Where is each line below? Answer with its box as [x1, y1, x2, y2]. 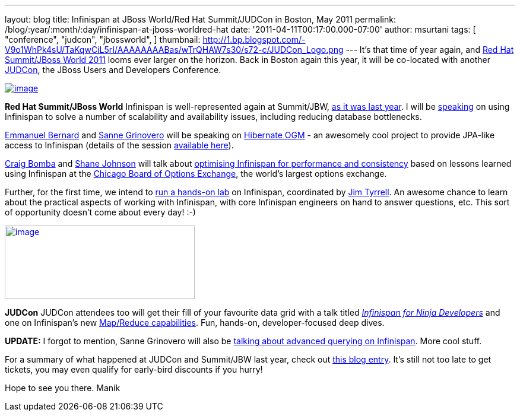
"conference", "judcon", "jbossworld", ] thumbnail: [5, 34, 201, 45]
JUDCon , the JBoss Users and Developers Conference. [5, 65, 221, 75]
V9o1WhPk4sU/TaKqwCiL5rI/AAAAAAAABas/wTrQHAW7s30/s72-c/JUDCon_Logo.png [5, 45, 344, 55]
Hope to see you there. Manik [5, 383, 121, 393]
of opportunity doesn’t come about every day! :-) [5, 207, 196, 217]
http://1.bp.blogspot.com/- [202, 34, 306, 45]
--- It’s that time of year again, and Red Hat [345, 45, 514, 55]
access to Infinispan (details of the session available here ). [5, 140, 234, 150]
